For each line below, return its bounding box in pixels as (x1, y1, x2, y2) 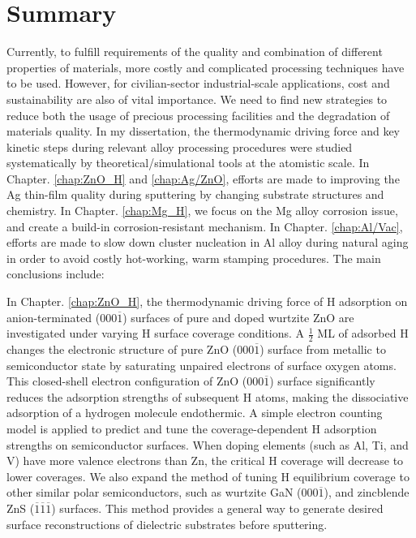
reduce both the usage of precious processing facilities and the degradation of (6, 106, 390, 123)
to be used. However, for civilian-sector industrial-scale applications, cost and (6, 75, 390, 92)
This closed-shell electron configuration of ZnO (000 (6, 372, 264, 390)
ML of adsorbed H (317, 325, 409, 342)
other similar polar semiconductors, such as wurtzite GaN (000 (6, 484, 319, 501)
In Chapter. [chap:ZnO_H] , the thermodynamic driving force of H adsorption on (6, 293, 408, 310)
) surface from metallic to (259, 341, 386, 358)
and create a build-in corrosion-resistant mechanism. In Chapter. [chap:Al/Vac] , (6, 217, 403, 235)
